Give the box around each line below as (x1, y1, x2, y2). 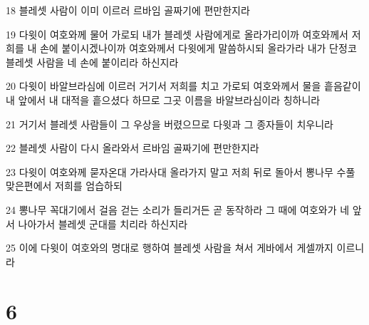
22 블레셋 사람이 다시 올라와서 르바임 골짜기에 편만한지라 (6, 140, 259, 155)
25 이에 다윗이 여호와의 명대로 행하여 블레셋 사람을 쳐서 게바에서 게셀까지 (6, 240, 333, 255)
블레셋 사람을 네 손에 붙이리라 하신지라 (6, 54, 179, 69)
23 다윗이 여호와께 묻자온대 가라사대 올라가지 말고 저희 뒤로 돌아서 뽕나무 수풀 (6, 164, 355, 179)
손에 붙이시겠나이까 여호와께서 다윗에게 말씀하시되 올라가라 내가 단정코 (39, 41, 357, 56)
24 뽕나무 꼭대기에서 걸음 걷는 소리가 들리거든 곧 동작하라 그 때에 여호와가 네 (6, 202, 350, 217)
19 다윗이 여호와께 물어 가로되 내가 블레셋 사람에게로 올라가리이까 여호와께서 (6, 26, 348, 41)
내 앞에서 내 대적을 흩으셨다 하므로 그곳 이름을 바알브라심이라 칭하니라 (6, 92, 321, 107)
